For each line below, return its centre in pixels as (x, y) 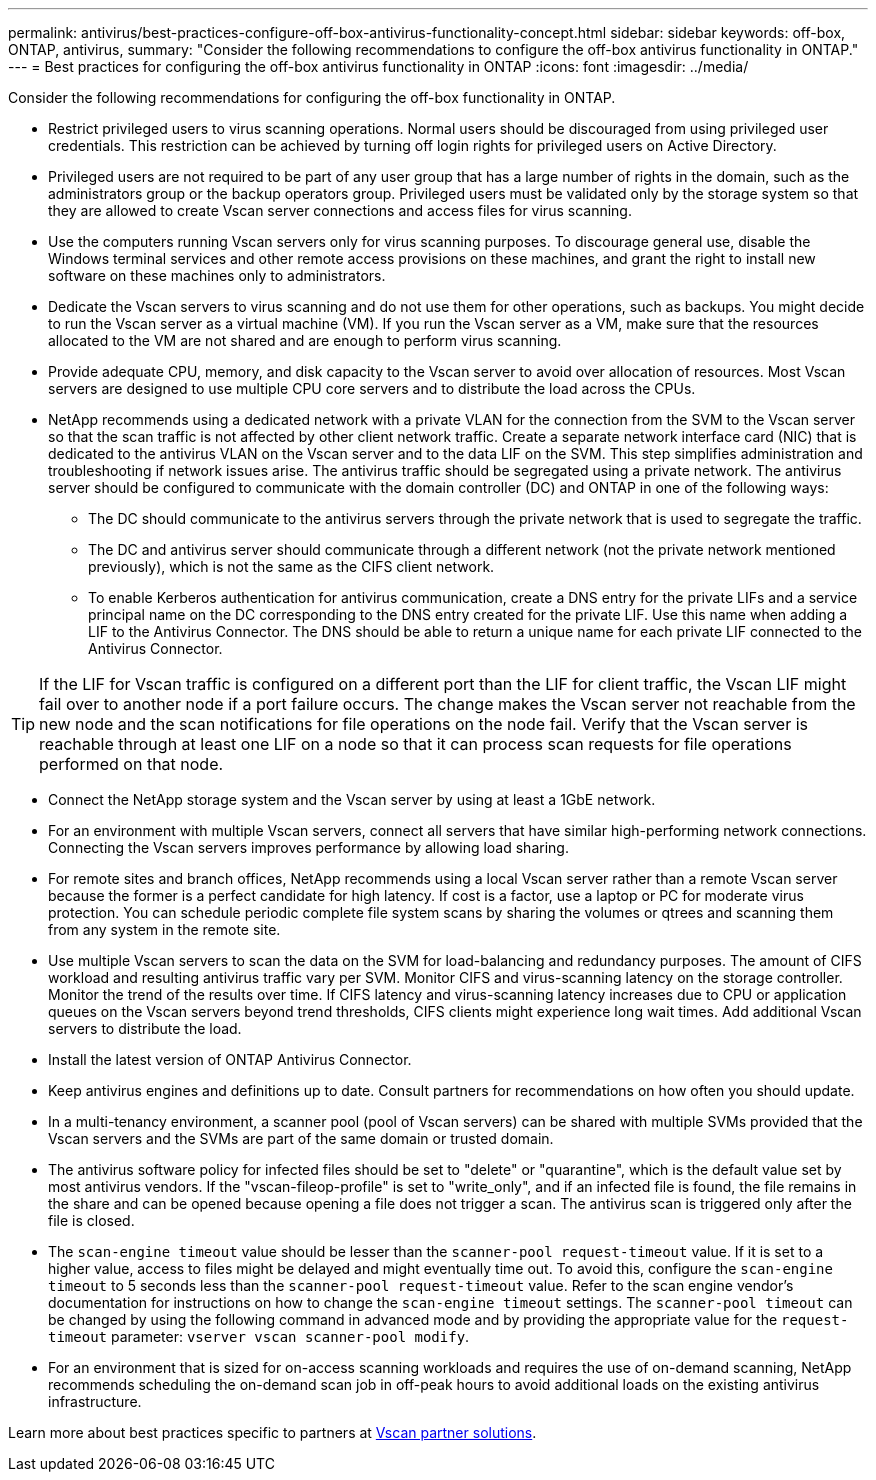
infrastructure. (95, 1401)
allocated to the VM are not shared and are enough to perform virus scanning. (305, 340)
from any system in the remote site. (164, 929)
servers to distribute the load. (145, 1028)
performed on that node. (131, 764)
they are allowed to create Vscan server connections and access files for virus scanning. (340, 210)
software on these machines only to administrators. (217, 275)
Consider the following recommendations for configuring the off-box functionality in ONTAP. (312, 97)
